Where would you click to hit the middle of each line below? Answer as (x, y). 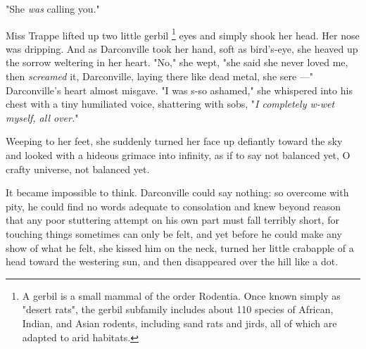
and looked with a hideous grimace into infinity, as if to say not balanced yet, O (178, 155)
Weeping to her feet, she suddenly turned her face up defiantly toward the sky (174, 141)
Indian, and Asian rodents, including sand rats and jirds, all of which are (179, 323)
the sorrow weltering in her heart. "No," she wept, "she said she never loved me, (177, 62)
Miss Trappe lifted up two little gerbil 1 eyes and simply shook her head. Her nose (183, 34)
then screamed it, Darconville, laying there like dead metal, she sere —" (160, 76)
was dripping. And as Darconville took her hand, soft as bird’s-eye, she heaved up (182, 48)
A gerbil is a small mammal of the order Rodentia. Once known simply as (181, 295)
